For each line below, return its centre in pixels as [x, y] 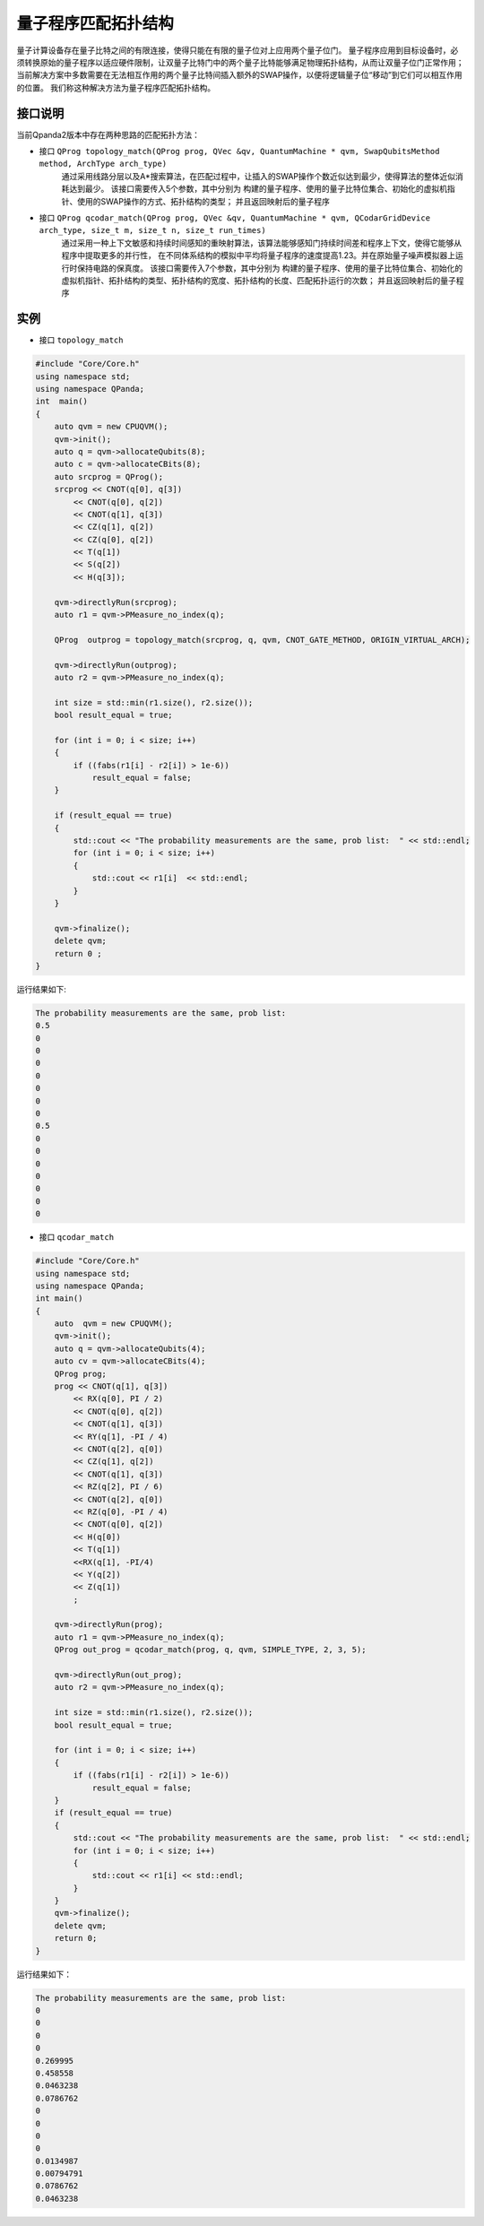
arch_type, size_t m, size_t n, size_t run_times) [152, 230]
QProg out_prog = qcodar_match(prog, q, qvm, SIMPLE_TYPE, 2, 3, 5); [210, 1650]
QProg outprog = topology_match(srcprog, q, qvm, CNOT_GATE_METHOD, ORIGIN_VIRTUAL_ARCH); [262, 640]
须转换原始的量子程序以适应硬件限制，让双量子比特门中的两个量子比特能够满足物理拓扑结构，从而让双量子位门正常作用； [240, 62]
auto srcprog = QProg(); [109, 476]
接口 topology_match [81, 340]
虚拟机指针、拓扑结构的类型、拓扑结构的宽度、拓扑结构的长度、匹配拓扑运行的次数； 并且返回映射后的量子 [259, 280]
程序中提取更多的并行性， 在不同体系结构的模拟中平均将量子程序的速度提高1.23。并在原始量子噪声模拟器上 [259, 256]
